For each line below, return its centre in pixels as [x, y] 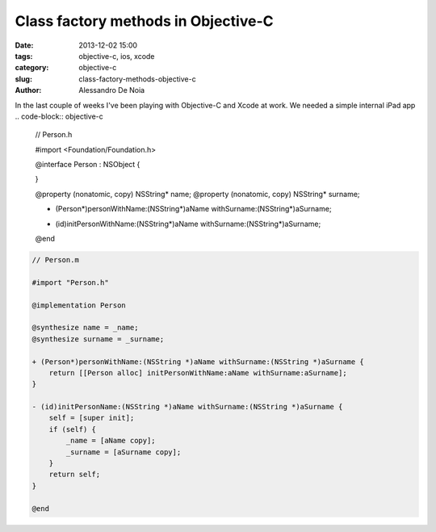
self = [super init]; [92, 418]
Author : [28, 90]
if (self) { [73, 429]
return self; [75, 475]
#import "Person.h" [70, 282]
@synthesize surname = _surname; [98, 339]
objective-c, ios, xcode [117, 56]
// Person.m [56, 260]
